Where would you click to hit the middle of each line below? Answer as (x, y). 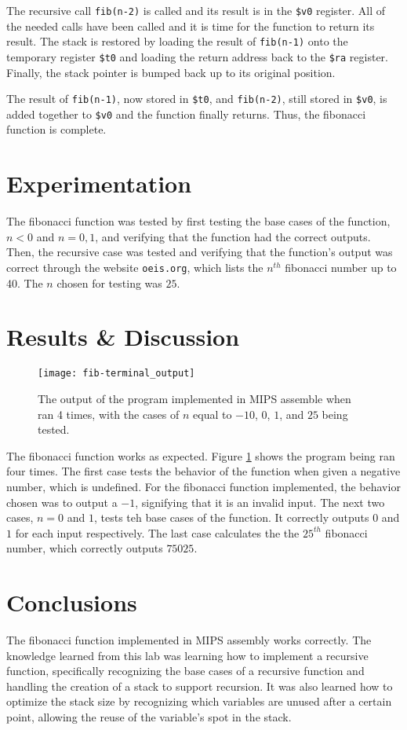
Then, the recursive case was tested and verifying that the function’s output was (200, 252)
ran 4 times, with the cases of (109, 414)
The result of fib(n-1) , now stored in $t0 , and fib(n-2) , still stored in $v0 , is (197, 99)
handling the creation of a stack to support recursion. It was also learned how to (200, 686)
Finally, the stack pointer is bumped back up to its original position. (171, 72)
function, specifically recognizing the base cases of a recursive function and (185, 671)
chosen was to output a (62, 502)
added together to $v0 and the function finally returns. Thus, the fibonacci (186, 114)
